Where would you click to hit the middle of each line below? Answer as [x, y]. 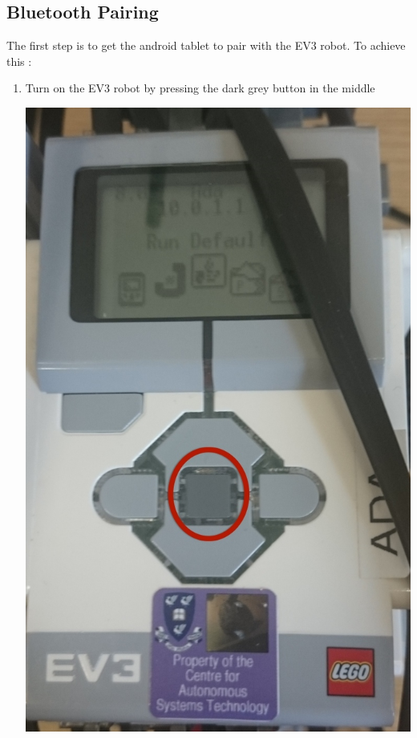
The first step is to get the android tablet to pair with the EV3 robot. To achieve [206, 45]
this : [19, 61]
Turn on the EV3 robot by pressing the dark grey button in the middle [200, 88]
